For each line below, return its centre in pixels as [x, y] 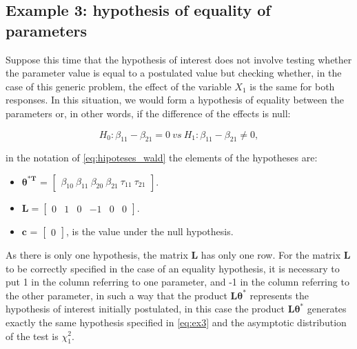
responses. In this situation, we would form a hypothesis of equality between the [175, 100]
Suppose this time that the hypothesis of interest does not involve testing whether [179, 59]
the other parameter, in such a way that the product [116, 295]
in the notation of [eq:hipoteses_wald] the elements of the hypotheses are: [162, 158]
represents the [279, 295]
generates [327, 309]
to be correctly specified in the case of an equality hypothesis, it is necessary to [173, 268]
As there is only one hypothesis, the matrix [97, 254]
